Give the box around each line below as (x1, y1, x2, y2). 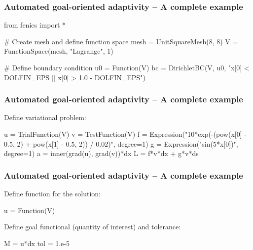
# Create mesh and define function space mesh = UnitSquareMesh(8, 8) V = (4, 36, 238, 46)
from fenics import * (4, 20, 66, 30)
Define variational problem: (4, 112, 86, 123)
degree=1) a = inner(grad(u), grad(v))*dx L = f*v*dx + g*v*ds (4, 148, 199, 158)
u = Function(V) (4, 205, 55, 215)
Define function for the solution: (4, 188, 101, 198)
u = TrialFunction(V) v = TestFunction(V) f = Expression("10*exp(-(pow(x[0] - (4, 129, 247, 139)
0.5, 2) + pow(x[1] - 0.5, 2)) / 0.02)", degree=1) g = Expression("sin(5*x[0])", (4, 138, 238, 149)
